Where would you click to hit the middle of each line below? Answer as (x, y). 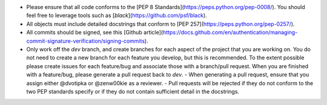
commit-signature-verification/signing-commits (86, 41)
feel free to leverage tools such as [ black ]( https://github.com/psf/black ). (117, 16)
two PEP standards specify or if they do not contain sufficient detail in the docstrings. (133, 91)
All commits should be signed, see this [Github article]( (95, 33)
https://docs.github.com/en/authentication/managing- (230, 33)
